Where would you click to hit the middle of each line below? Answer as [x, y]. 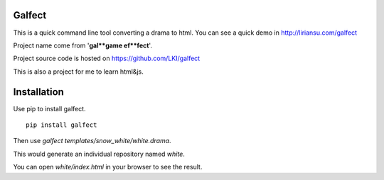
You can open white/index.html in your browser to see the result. [108, 167]
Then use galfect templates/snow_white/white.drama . [92, 141]
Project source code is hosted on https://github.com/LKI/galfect [107, 58]
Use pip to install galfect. [49, 108]
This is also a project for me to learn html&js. [78, 72]
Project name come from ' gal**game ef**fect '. [83, 45]
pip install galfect [62, 125]
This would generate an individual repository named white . [99, 154]
